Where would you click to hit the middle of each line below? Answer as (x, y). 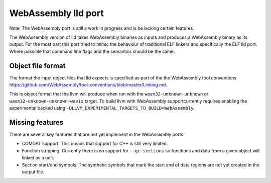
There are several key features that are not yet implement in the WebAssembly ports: (97, 134)
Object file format (37, 66)
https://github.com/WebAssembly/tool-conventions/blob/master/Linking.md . (88, 85)
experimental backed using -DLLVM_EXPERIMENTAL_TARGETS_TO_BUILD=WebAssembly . (102, 108)
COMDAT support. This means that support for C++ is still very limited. (95, 144)
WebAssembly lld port (56, 13)
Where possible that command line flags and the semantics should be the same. (92, 51)
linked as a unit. (38, 158)
